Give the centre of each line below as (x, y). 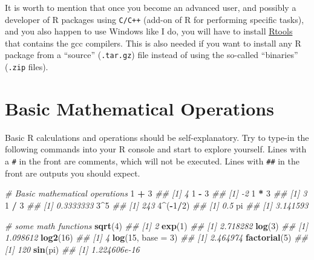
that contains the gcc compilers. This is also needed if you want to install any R (153, 43)
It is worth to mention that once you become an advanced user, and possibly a (151, 7)
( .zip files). (27, 67)
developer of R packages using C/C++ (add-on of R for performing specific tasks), (155, 19)
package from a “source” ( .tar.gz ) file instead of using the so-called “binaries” (152, 55)
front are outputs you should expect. (73, 173)
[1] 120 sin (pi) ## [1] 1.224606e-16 (72, 249)
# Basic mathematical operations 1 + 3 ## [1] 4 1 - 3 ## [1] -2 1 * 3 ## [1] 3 (156, 193)
